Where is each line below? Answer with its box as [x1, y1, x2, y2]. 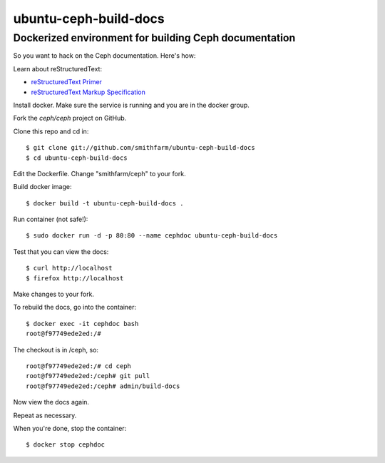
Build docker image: [13, 183, 72, 191]
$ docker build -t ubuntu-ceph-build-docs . [26, 199, 185, 207]
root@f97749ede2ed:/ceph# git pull [26, 372, 150, 380]
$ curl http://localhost [26, 264, 113, 273]
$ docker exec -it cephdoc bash [26, 320, 139, 327]
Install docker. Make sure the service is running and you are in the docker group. [13, 101, 250, 109]
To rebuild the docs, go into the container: [13, 303, 137, 312]
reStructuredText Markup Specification [31, 88, 145, 96]
